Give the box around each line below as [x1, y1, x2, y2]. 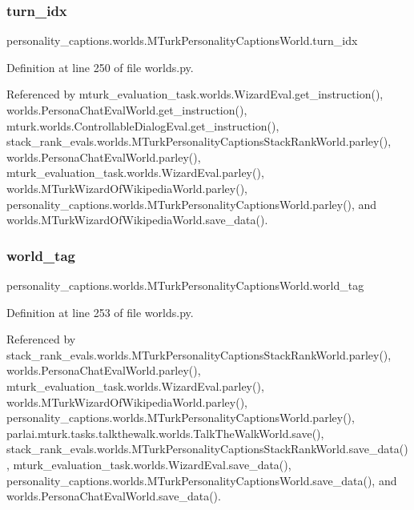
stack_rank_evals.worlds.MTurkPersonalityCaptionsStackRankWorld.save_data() [6, 440, 408, 457]
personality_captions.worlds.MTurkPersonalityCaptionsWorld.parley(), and [6, 195, 377, 212]
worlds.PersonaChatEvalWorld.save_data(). [6, 488, 221, 504]
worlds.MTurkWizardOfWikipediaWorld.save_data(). [6, 211, 268, 228]
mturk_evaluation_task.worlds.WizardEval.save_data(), [13, 456, 291, 472]
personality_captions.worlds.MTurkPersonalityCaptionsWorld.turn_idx [6, 32, 358, 49]
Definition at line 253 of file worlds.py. [6, 303, 194, 320]
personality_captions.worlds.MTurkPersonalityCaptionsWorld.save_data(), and [6, 472, 397, 488]
